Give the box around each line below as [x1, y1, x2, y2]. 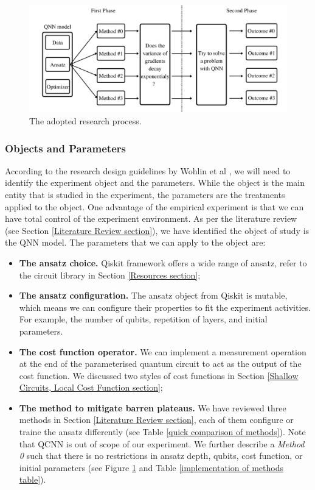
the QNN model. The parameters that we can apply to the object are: [5, 236, 266, 249]
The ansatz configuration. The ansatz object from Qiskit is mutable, [19, 289, 288, 302]
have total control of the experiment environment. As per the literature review [5, 212, 297, 225]
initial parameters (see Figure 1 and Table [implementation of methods [19, 461, 283, 474]
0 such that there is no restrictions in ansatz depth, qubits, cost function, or [19, 449, 303, 462]
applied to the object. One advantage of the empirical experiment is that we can [5, 200, 304, 213]
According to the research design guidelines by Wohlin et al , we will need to [5, 164, 291, 177]
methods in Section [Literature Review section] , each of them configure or [19, 413, 294, 426]
